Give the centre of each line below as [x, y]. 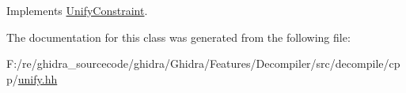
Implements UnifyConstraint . [77, 10]
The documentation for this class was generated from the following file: [178, 37]
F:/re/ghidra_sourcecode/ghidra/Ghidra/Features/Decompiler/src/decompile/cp [203, 63]
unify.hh [38, 78]
